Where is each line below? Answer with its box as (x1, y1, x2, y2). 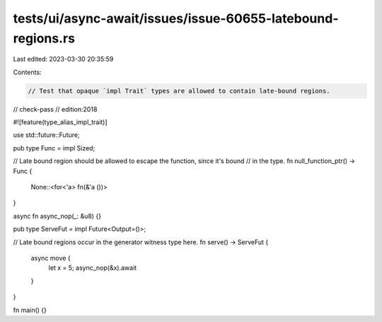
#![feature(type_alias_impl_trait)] (13, 118, 108, 126)
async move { (30, 254, 71, 262)
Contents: (13, 68, 42, 76)
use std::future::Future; (13, 131, 81, 139)
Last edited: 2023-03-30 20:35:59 (13, 55, 114, 64)
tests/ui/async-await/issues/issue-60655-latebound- (13, 11, 339, 26)
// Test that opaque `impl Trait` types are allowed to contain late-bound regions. (28, 87, 330, 95)
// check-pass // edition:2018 (13, 105, 98, 113)
